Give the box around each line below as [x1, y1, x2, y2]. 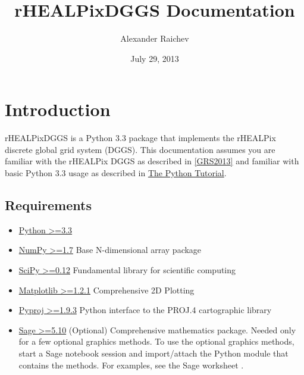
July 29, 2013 [130, 52, 179, 64]
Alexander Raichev [120, 32, 189, 45]
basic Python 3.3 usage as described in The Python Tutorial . [5, 167, 227, 179]
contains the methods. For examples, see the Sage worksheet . [18, 358, 244, 371]
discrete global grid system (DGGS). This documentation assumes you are [5, 143, 275, 155]
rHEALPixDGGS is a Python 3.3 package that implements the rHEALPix [5, 132, 276, 144]
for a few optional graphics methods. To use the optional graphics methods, [18, 335, 294, 348]
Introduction [5, 97, 111, 121]
